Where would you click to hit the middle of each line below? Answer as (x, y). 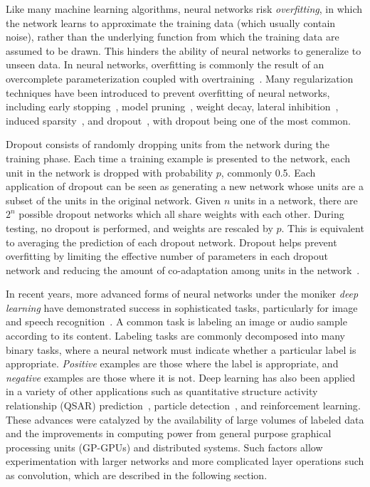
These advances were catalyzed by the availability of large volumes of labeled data (185, 419)
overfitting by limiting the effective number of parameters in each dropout (167, 256)
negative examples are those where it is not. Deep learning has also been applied (181, 377)
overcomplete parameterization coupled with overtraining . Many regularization (180, 78)
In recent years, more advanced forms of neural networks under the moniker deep (182, 294)
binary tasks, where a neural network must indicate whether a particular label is (181, 349)
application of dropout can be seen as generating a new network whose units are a (185, 186)
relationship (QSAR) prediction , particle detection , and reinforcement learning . (183, 405)
